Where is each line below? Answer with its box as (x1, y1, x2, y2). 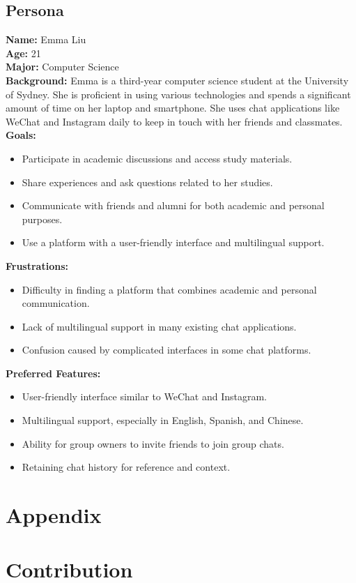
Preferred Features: (6, 365, 101, 380)
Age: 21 (6, 45, 41, 60)
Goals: (6, 128, 36, 142)
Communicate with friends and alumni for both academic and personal (22, 198, 325, 213)
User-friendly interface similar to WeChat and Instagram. (22, 389, 268, 404)
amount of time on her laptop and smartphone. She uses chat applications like (6, 100, 340, 115)
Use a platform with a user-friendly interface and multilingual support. (22, 235, 325, 250)
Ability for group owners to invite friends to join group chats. (22, 436, 284, 450)
